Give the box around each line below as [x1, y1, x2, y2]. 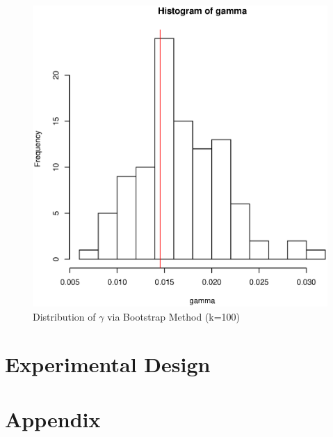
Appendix [5, 404, 101, 433]
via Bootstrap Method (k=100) [107, 309, 241, 323]
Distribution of [33, 309, 96, 323]
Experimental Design [5, 350, 211, 378]
